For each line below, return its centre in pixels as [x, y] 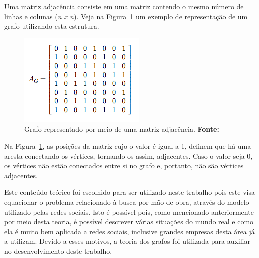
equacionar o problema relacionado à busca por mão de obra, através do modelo [127, 202]
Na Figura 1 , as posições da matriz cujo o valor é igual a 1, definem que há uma [128, 146]
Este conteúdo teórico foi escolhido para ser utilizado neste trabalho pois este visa [129, 192]
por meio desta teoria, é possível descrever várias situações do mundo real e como [129, 222]
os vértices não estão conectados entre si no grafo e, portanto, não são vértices [124, 166]
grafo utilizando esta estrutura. [52, 26]
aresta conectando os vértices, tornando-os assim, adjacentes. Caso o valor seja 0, [128, 156]
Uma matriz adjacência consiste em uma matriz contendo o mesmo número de [124, 6]
